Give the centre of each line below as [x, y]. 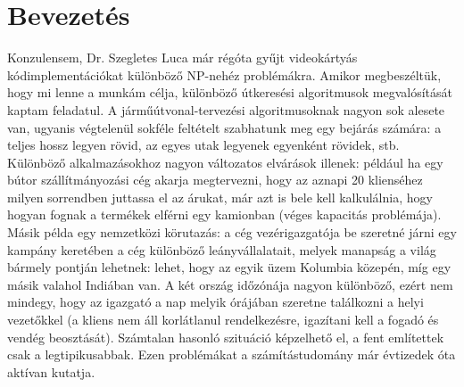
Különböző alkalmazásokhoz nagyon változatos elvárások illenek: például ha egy [225, 162]
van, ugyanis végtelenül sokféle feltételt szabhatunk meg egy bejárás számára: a [224, 127]
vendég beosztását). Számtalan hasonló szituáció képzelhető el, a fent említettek [226, 337]
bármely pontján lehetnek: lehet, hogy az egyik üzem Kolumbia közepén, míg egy [229, 267]
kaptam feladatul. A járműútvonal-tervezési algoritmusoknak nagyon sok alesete [226, 109]
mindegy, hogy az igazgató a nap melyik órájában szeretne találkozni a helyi [215, 302]
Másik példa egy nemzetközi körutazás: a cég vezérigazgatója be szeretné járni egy [232, 232]
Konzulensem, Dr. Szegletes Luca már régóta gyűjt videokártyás [182, 58]
